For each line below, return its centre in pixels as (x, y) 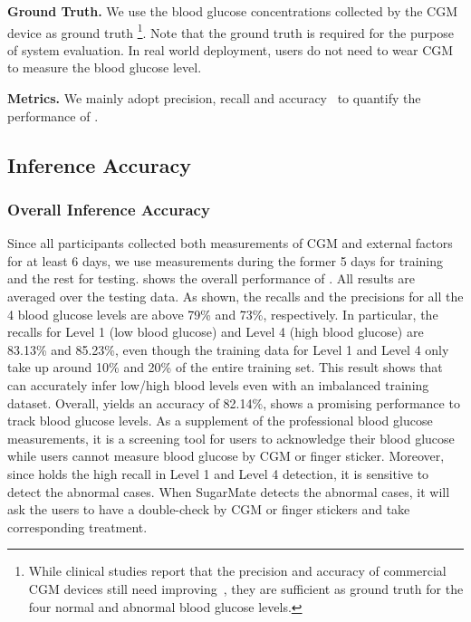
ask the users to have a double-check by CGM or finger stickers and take (209, 509)
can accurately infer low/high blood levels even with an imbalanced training (218, 384)
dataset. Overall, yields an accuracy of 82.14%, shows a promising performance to (234, 402)
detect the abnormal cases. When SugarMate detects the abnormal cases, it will (229, 491)
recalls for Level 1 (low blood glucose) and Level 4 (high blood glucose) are (216, 332)
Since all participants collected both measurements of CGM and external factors (230, 243)
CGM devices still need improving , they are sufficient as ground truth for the (246, 588)
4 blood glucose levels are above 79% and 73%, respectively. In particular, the (223, 314)
